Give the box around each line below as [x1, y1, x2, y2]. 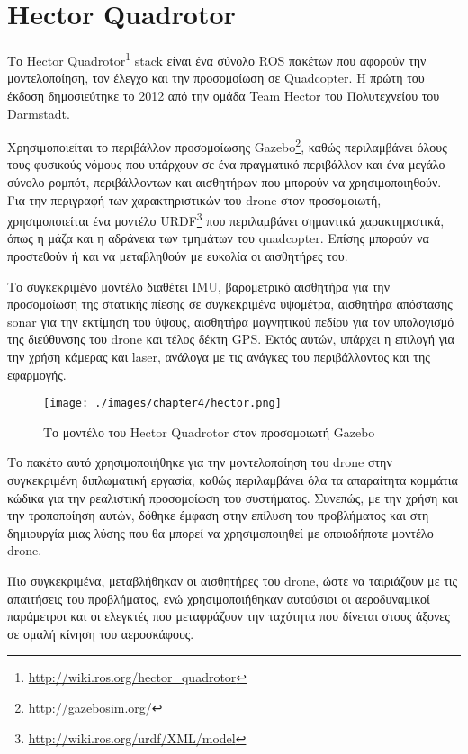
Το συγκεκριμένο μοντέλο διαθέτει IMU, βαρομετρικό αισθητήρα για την [7, 276, 390, 295]
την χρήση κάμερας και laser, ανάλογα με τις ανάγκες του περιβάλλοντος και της [7, 347, 430, 365]
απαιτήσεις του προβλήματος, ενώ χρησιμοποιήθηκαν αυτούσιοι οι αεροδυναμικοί [7, 588, 430, 607]
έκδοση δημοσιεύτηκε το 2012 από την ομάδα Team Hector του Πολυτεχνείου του [7, 85, 440, 104]
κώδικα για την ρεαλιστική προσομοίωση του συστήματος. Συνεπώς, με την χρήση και [7, 488, 458, 507]
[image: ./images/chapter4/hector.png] [43, 397, 282, 410]
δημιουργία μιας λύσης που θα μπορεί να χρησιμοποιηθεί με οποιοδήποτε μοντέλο [7, 523, 434, 542]
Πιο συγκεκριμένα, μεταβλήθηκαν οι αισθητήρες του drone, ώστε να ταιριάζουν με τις [7, 571, 458, 589]
